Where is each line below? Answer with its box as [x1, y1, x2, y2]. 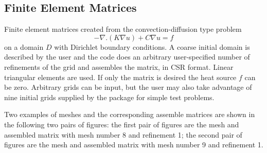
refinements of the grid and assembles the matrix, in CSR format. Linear [4, 61, 234, 72]
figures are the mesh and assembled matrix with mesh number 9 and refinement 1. [4, 139, 263, 150]
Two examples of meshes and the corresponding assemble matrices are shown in [4, 109, 255, 120]
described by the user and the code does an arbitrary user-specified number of [4, 51, 250, 62]
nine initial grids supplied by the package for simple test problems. [4, 91, 215, 102]
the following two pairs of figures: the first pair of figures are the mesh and [4, 119, 239, 129]
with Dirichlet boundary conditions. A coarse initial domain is [54, 41, 250, 52]
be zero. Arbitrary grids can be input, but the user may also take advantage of [4, 82, 252, 92]
